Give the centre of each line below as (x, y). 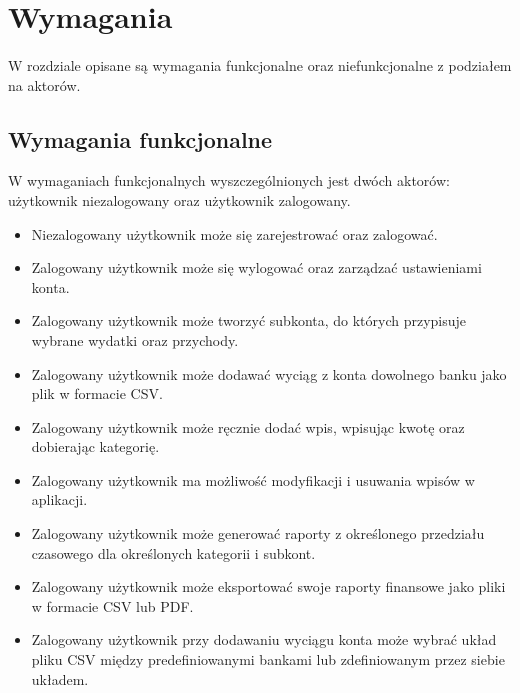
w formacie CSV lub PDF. (112, 605)
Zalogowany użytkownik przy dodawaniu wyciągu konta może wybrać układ (264, 639)
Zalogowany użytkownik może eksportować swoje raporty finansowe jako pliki (268, 586)
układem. (60, 678)
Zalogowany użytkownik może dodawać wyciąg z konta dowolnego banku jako (269, 373)
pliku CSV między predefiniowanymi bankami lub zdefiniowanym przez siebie (268, 659)
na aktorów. (44, 84)
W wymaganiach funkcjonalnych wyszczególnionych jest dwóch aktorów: (229, 180)
